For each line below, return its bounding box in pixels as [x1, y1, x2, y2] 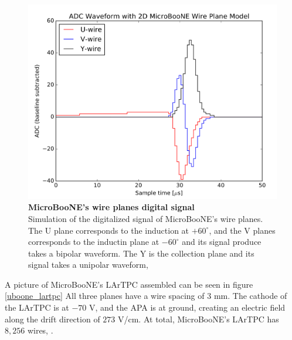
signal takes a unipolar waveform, [28, 258, 148, 271]
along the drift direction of [5, 312, 100, 325]
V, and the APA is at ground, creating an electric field [89, 301, 286, 314]
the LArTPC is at [5, 301, 69, 314]
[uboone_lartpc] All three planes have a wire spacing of [5, 289, 205, 302]
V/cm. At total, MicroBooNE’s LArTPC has [117, 312, 279, 325]
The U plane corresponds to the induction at [28, 224, 189, 236]
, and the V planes [209, 224, 276, 236]
